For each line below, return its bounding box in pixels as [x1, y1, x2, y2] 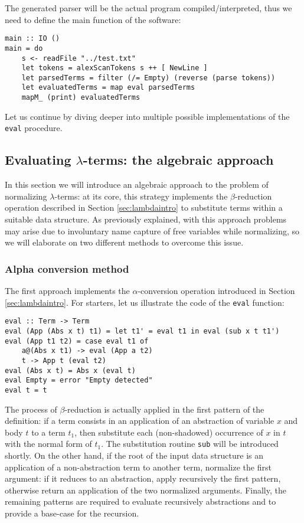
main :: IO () [5, 34, 60, 43]
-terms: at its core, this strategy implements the [54, 189, 228, 202]
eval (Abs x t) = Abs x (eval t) [5, 366, 136, 375]
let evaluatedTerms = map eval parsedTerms [21, 83, 195, 92]
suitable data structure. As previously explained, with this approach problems [5, 213, 287, 225]
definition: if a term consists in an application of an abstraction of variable [5, 414, 274, 427]
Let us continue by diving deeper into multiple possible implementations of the [5, 110, 290, 122]
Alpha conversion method [5, 261, 129, 276]
